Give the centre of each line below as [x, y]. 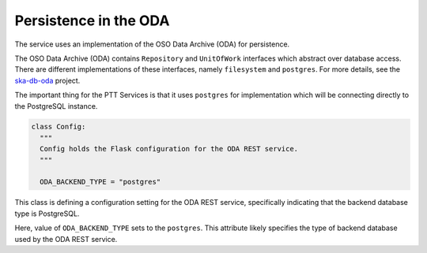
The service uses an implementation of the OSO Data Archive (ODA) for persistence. [152, 44]
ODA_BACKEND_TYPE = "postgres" [100, 182]
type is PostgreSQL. [47, 214]
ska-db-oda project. [47, 80]
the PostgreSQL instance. [56, 106]
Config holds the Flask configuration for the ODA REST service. [169, 149]
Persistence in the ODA [92, 20]
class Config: [59, 127]
